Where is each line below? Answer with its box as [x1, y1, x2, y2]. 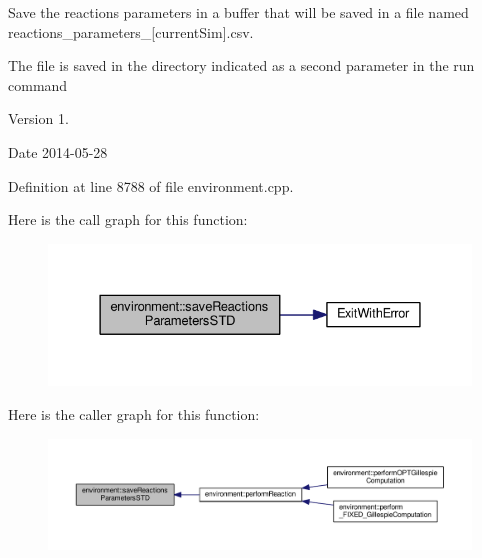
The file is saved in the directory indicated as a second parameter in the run [8, 55, 475, 76]
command [8, 74, 68, 95]
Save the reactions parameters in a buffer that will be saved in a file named [8, 2, 469, 22]
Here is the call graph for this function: [8, 209, 248, 230]
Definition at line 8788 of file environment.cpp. [8, 175, 294, 196]
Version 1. [8, 108, 69, 129]
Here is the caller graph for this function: [8, 403, 260, 424]
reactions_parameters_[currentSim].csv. [8, 21, 254, 42]
